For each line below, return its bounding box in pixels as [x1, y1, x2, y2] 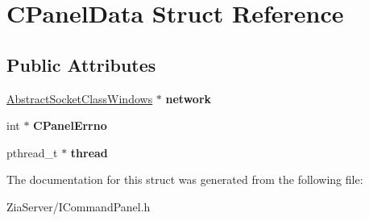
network [165, 90, 212, 106]
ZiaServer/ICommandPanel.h [6, 198, 151, 215]
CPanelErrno [33, 117, 107, 134]
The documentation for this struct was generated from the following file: [6, 171, 363, 188]
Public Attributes [6, 52, 156, 77]
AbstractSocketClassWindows [6, 90, 153, 106]
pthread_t [6, 144, 58, 161]
